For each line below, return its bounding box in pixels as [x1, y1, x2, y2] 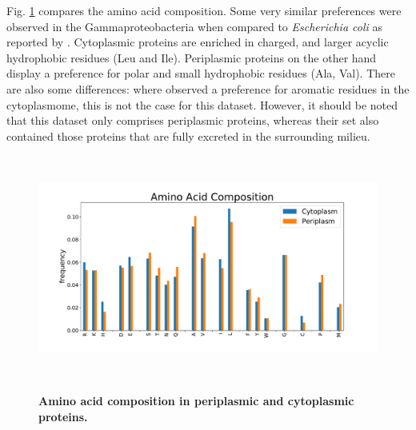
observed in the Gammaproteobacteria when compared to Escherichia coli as [6, 18, 383, 34]
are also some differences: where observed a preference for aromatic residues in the [6, 80, 410, 97]
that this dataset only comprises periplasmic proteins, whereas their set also [6, 112, 379, 129]
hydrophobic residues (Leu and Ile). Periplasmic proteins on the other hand [6, 49, 377, 66]
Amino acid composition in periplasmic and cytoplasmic [38, 392, 354, 409]
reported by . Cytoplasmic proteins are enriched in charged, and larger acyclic [6, 34, 389, 50]
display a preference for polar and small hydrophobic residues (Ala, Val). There [6, 65, 395, 82]
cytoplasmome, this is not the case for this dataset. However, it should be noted [6, 96, 398, 113]
